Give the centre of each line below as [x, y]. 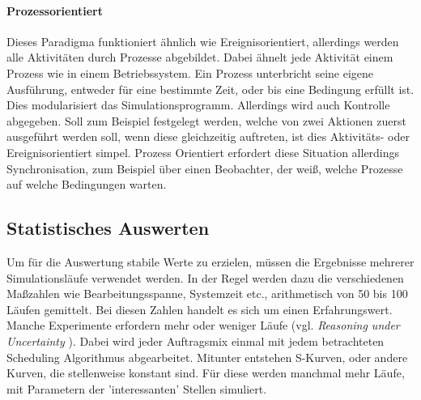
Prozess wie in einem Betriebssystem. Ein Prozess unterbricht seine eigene [190, 72]
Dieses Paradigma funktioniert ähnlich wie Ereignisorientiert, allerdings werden [203, 41]
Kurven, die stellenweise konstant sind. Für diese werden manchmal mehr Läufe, [206, 373]
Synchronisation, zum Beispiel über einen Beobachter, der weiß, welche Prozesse [205, 168]
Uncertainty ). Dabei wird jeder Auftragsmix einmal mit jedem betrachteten [196, 340]
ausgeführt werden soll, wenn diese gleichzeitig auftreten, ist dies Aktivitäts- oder [208, 136]
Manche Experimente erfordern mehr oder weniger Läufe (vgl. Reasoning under [203, 325]
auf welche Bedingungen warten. [87, 184]
